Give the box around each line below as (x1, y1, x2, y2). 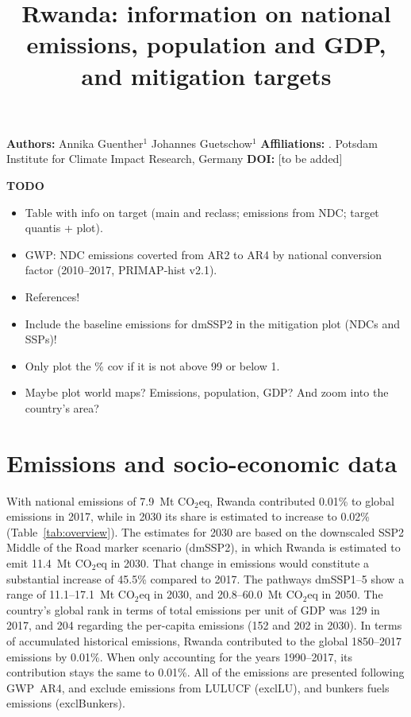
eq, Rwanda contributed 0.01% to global (198, 492, 394, 509)
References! (25, 288, 80, 304)
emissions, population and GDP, (26, 28, 386, 60)
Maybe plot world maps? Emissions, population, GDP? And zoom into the (25, 384, 389, 401)
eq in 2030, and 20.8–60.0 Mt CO (139, 586, 303, 603)
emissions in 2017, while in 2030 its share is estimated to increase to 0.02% (6, 508, 370, 525)
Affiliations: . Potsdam (260, 134, 378, 151)
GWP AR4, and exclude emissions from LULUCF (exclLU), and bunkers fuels (6, 679, 390, 696)
